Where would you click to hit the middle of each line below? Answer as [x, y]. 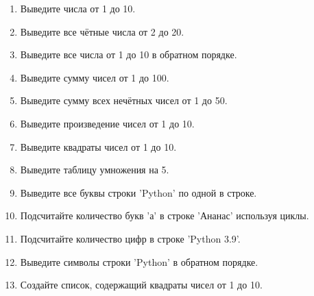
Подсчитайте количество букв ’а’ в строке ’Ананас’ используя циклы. [165, 215]
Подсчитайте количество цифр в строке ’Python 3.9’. [130, 238]
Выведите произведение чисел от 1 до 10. [107, 123]
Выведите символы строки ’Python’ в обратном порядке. [139, 261]
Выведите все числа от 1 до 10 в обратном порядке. [129, 54]
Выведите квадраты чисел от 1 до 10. [98, 146]
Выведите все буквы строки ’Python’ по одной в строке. [138, 192]
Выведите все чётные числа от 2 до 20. [102, 31]
